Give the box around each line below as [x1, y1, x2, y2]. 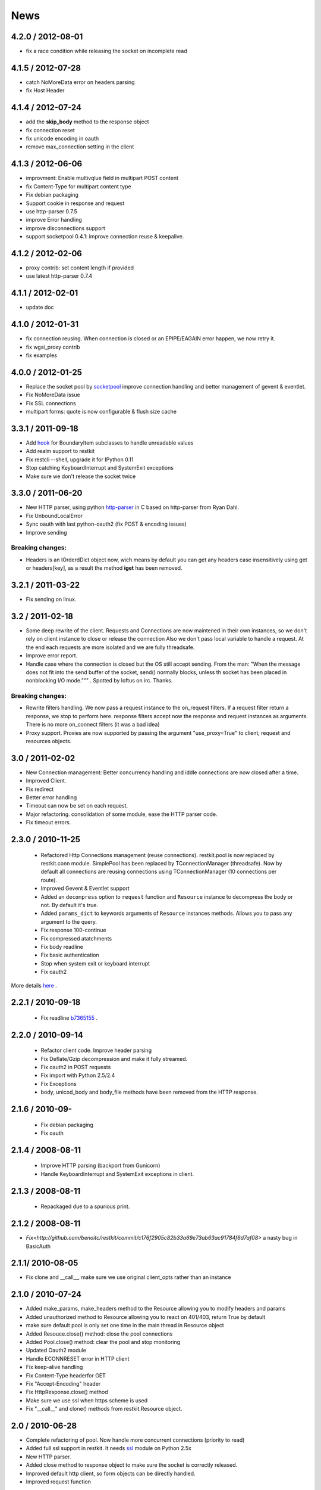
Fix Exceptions [40, 1080, 77, 1087]
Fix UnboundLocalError [26, 512, 83, 519]
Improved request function [26, 1478, 92, 1485]
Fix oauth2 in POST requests [40, 1064, 111, 1071]
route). [40, 876, 58, 883]
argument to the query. [40, 918, 97, 925]
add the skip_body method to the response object [26, 118, 149, 125]
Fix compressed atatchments [40, 935, 112, 942]
